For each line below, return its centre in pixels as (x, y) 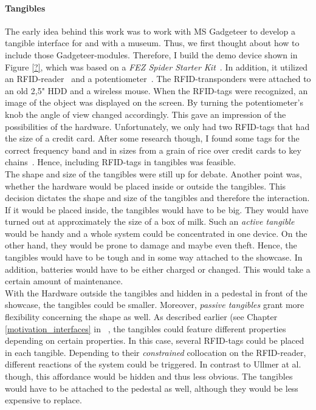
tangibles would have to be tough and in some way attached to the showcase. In (154, 257)
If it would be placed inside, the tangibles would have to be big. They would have (157, 209)
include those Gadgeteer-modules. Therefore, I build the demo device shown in (151, 54)
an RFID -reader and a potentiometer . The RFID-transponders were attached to (158, 79)
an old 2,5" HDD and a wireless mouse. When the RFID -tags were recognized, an (156, 90)
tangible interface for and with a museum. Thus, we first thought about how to (152, 43)
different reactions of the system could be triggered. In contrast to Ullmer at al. (153, 364)
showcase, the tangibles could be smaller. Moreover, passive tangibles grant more (155, 305)
